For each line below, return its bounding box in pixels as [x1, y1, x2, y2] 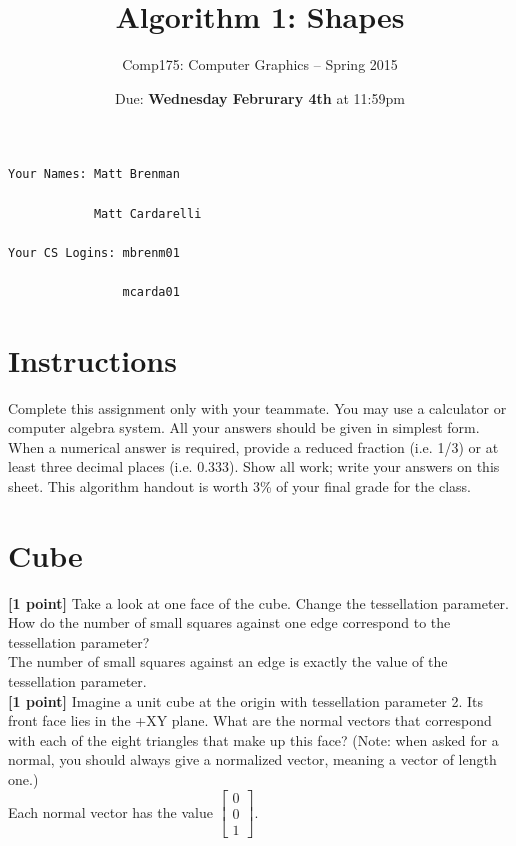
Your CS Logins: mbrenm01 [8, 245, 180, 260]
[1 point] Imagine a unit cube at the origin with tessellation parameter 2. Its [8, 690, 484, 711]
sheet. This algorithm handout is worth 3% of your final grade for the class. [8, 475, 471, 496]
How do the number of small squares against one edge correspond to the [8, 612, 451, 633]
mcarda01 [122, 284, 180, 299]
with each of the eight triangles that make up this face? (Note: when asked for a [8, 729, 499, 750]
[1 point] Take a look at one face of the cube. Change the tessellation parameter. [8, 592, 509, 613]
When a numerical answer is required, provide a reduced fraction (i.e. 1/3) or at [8, 436, 499, 457]
